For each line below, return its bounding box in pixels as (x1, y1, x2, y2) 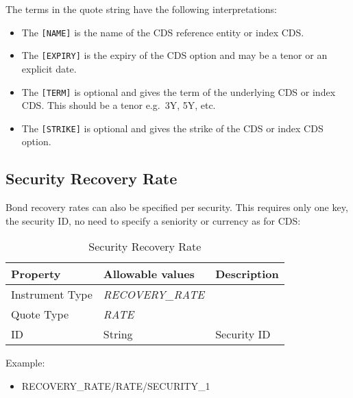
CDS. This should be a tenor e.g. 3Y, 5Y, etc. (21, 98, 216, 112)
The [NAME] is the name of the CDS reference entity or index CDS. (21, 25, 304, 39)
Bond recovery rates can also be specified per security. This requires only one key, (5, 200, 348, 214)
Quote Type (11, 306, 69, 323)
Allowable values (103, 266, 195, 282)
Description (215, 266, 279, 282)
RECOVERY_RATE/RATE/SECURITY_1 (21, 378, 210, 393)
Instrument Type (11, 286, 93, 303)
